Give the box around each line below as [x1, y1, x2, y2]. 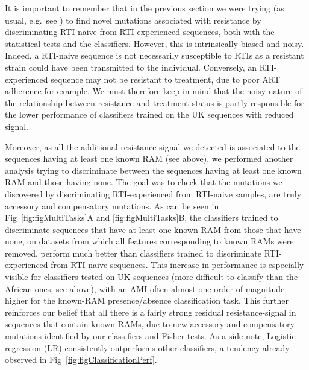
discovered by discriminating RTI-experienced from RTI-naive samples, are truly [5, 187, 302, 200]
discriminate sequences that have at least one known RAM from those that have [5, 223, 301, 235]
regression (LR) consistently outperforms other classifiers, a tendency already [5, 341, 290, 354]
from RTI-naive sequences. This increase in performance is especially [51, 258, 304, 271]
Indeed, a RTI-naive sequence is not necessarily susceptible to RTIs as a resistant [5, 49, 304, 62]
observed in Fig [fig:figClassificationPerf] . [5, 353, 157, 366]
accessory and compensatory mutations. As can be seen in [5, 199, 219, 212]
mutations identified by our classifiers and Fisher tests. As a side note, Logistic [5, 330, 296, 342]
